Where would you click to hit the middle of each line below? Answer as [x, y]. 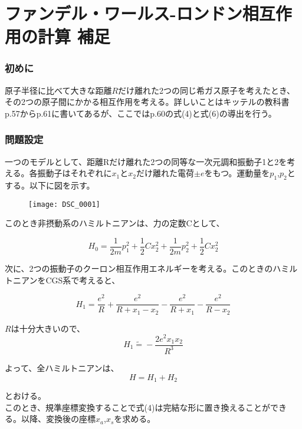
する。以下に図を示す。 [50, 185]
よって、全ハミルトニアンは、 [62, 367]
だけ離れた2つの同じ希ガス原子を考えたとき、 [207, 90]
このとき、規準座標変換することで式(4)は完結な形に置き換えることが [138, 407]
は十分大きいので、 [48, 328]
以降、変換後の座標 [58, 419]
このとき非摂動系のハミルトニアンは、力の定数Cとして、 [115, 223]
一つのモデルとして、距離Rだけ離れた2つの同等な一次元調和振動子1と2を [146, 161]
